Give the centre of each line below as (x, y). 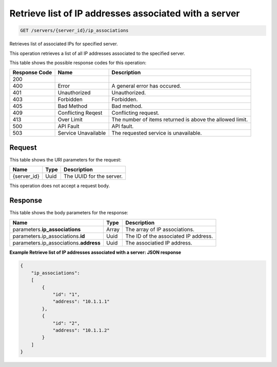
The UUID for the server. (93, 176)
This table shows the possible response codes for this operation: (78, 63)
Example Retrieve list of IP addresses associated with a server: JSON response (95, 252)
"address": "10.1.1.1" (81, 302)
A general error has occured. (146, 86)
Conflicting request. (135, 113)
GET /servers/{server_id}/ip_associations (74, 30)
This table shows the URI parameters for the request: (65, 159)
